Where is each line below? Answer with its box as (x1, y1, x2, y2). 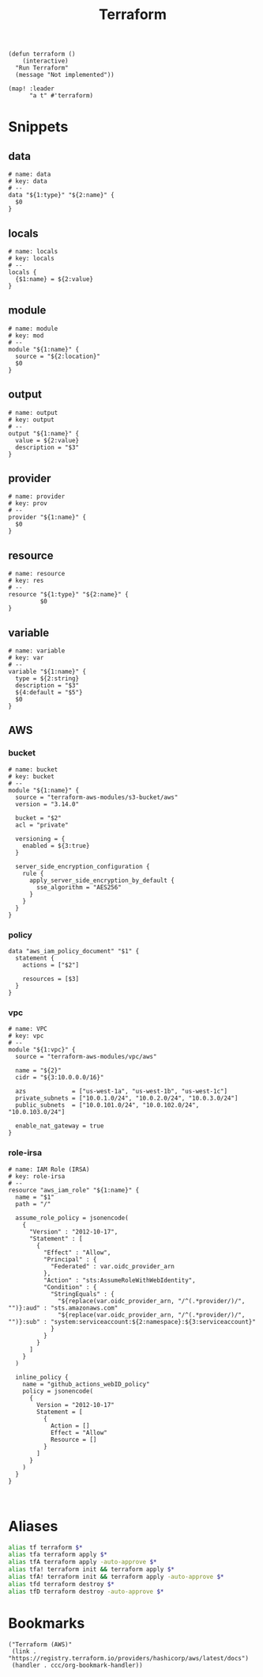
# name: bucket (8, 766, 58, 774)
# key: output (8, 416, 55, 424)
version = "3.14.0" (15, 800, 80, 808)
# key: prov (8, 500, 47, 508)
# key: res (8, 576, 44, 585)
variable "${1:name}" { (8, 667, 87, 676)
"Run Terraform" (15, 64, 69, 72)
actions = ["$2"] (22, 961, 80, 969)
